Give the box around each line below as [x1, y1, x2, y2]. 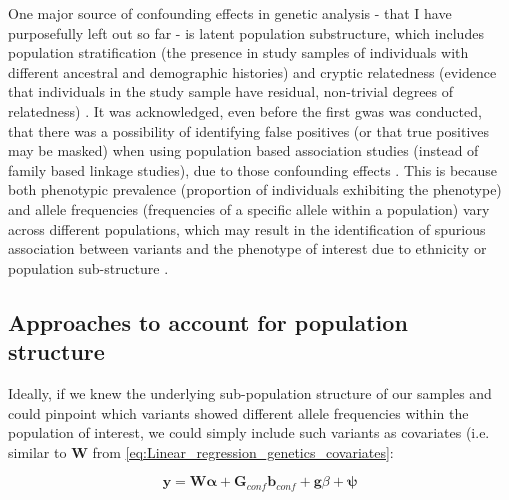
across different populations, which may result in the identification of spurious [8, 218, 486, 239]
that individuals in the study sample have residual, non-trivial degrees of [8, 81, 454, 102]
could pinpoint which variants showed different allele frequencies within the [8, 402, 469, 423]
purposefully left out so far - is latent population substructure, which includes [8, 22, 484, 43]
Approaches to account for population [8, 306, 408, 337]
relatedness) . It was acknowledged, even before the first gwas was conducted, [8, 100, 482, 121]
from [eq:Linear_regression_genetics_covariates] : [92, 441, 394, 462]
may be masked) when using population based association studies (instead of [8, 140, 479, 161]
